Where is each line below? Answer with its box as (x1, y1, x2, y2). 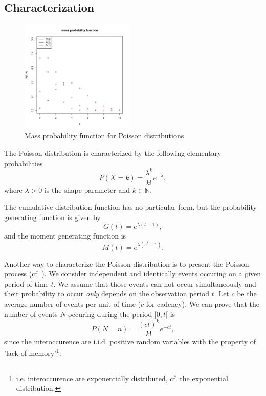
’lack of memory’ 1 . (4, 346, 61, 358)
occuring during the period (68, 308, 152, 319)
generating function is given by (4, 211, 101, 222)
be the (237, 288, 257, 299)
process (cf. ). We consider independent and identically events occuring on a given (4, 268, 261, 279)
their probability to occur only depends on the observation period (4, 288, 210, 299)
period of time (4, 278, 49, 289)
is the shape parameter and (44, 184, 130, 195)
